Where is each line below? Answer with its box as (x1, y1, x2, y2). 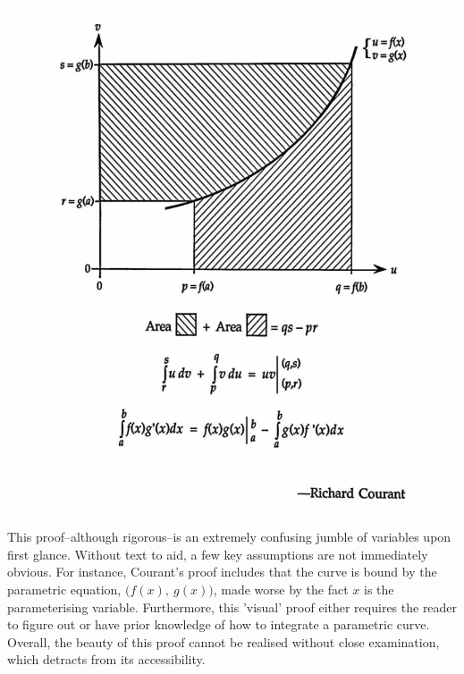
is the (364, 579, 394, 598)
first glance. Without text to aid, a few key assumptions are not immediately (7, 544, 428, 563)
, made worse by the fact (213, 579, 349, 598)
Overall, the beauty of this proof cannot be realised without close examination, (7, 632, 440, 651)
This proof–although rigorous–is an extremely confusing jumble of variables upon (7, 527, 451, 546)
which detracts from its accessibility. (7, 650, 206, 669)
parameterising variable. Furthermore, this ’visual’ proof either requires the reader (7, 597, 458, 616)
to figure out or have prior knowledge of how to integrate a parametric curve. (7, 615, 430, 634)
